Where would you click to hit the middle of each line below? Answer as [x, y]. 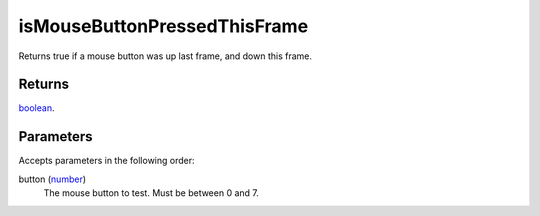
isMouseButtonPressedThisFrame [163, 26]
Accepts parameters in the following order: [106, 161]
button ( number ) [52, 179]
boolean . [36, 108]
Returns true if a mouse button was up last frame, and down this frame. [165, 56]
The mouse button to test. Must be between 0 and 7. [151, 193]
